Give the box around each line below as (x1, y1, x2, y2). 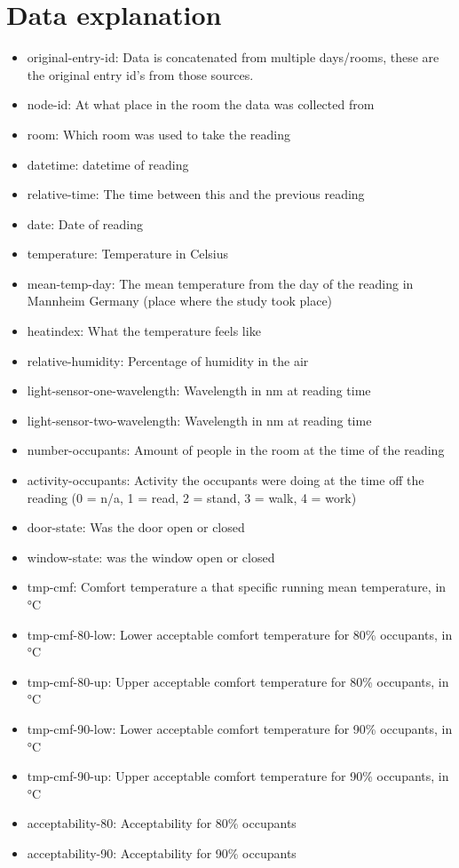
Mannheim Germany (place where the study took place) (27, 291, 333, 310)
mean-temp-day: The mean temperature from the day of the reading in (27, 274, 414, 292)
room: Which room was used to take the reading (27, 124, 290, 143)
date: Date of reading (27, 214, 143, 233)
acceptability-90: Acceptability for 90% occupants (27, 843, 297, 862)
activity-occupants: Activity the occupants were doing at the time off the (27, 471, 424, 490)
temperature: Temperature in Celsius (27, 244, 229, 263)
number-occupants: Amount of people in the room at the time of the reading (27, 441, 445, 459)
